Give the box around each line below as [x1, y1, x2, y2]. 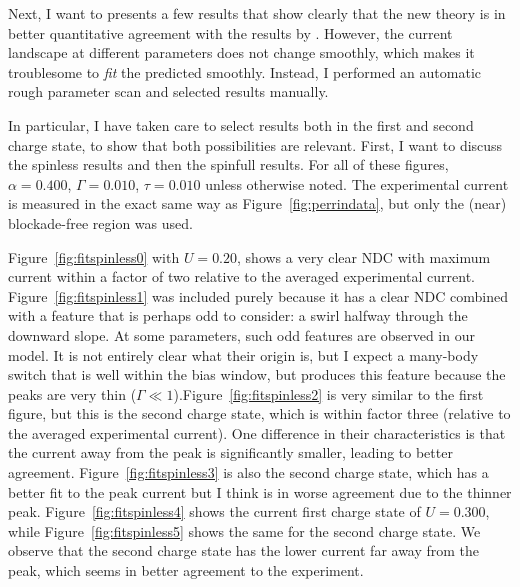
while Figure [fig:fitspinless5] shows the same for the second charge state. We [8, 520, 481, 541]
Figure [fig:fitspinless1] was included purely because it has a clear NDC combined [8, 285, 508, 306]
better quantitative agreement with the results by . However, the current [8, 22, 453, 43]
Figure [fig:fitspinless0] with [8, 246, 180, 267]
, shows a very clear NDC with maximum [237, 246, 491, 267]
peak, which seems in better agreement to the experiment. [8, 560, 364, 581]
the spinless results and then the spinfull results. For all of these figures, [8, 154, 449, 175]
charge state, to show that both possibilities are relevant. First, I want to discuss [8, 134, 503, 155]
